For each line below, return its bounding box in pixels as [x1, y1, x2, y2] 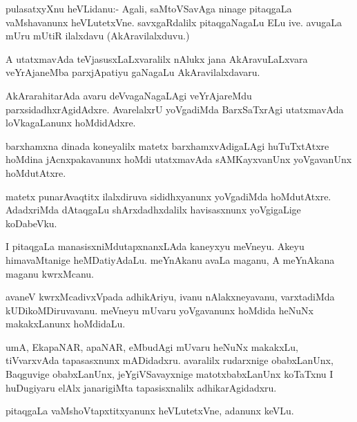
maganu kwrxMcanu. [6, 266, 95, 280]
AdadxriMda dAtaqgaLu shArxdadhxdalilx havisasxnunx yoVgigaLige [6, 202, 301, 217]
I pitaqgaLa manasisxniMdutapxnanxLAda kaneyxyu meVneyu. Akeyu [6, 239, 305, 253]
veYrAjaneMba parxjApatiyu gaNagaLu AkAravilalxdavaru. [6, 65, 260, 79]
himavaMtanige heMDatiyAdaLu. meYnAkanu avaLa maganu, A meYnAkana [6, 252, 335, 267]
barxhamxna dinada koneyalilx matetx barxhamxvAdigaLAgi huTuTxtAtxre [6, 138, 329, 153]
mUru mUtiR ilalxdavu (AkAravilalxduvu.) [6, 28, 190, 43]
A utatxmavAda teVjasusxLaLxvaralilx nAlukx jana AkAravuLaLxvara [6, 51, 308, 66]
